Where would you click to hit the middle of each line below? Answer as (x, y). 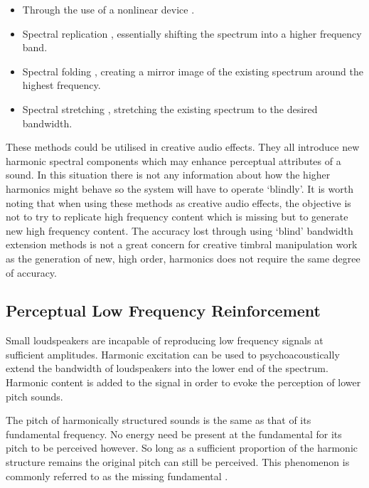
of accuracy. (31, 272)
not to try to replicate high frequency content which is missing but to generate (177, 217)
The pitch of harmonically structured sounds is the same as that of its (159, 420)
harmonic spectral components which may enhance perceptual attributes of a (173, 160)
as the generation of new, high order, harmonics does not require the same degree (183, 258)
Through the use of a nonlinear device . (108, 9)
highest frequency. (61, 85)
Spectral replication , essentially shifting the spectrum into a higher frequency (192, 33)
